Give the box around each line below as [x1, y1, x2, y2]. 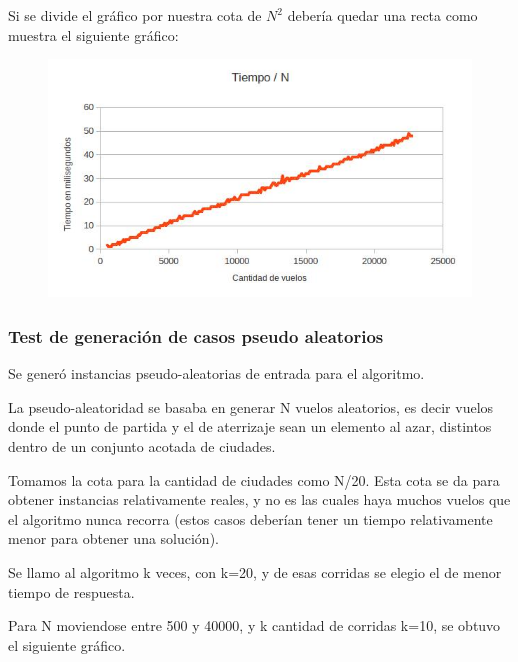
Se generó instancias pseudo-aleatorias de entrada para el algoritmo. [8, 363, 425, 384]
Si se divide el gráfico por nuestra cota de [8, 5, 262, 25]
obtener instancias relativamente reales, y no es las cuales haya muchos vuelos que [8, 489, 511, 510]
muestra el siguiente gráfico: [8, 24, 179, 45]
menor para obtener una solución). [8, 528, 219, 549]
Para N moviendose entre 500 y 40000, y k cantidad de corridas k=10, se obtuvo [8, 615, 501, 636]
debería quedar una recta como [287, 5, 478, 25]
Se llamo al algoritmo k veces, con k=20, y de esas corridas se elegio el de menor [8, 562, 502, 583]
